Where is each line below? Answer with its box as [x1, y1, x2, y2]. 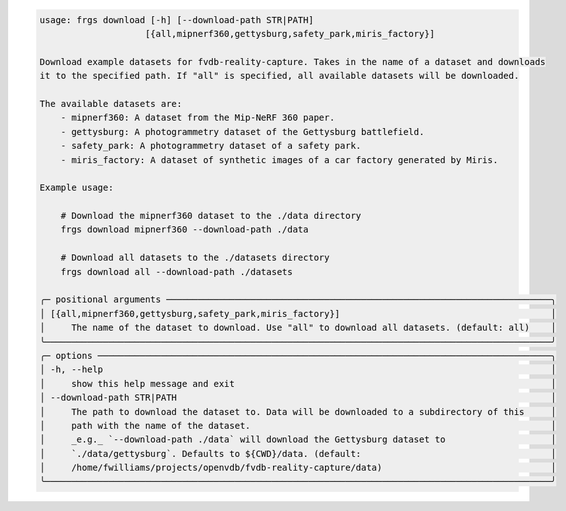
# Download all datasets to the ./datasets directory [60, 252, 330, 264]
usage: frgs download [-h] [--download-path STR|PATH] [39, 14, 314, 25]
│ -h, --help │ [39, 364, 557, 375]
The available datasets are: [39, 98, 183, 109]
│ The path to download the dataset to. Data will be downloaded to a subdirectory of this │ [39, 406, 557, 417]
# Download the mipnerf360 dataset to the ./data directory [60, 210, 362, 222]
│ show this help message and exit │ [39, 378, 557, 389]
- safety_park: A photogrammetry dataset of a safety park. [60, 140, 362, 152]
